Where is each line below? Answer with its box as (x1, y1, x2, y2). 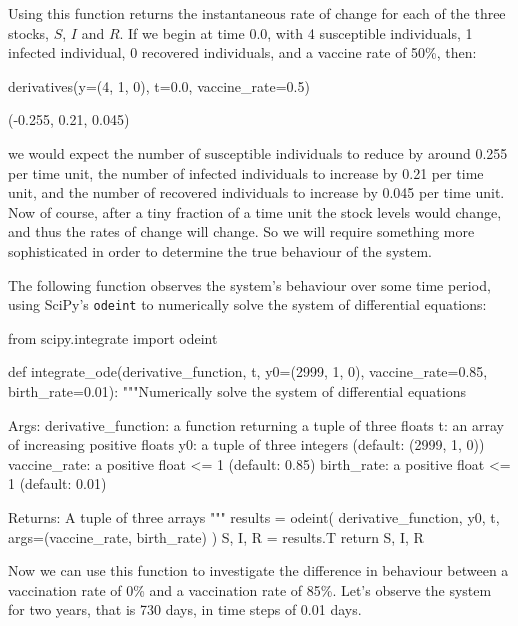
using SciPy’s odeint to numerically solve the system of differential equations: (8, 294, 487, 315)
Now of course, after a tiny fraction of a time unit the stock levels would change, (8, 201, 502, 222)
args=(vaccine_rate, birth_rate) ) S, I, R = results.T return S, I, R (8, 526, 424, 547)
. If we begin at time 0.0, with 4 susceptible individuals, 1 (119, 22, 473, 43)
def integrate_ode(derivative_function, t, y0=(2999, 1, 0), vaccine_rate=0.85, (8, 361, 488, 382)
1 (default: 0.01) (8, 473, 107, 494)
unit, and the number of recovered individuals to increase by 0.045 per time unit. (8, 182, 505, 203)
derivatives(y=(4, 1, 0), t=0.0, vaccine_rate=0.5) (8, 75, 310, 96)
